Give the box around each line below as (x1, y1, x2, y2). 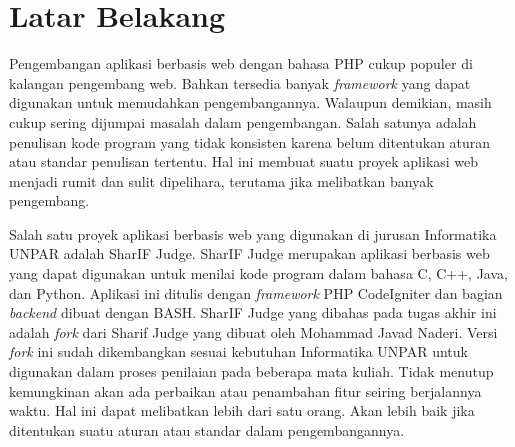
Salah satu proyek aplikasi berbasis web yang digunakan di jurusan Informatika (9, 223, 497, 244)
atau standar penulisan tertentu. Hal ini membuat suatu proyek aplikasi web (9, 151, 479, 172)
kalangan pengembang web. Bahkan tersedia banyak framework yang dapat (9, 72, 471, 93)
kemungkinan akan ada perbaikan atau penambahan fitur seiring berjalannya (9, 380, 482, 401)
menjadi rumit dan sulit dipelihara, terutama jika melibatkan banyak (9, 170, 434, 191)
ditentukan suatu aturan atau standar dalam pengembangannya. (9, 419, 405, 440)
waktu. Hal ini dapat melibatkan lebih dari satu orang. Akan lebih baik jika (9, 400, 475, 421)
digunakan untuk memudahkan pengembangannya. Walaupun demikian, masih (9, 92, 492, 113)
